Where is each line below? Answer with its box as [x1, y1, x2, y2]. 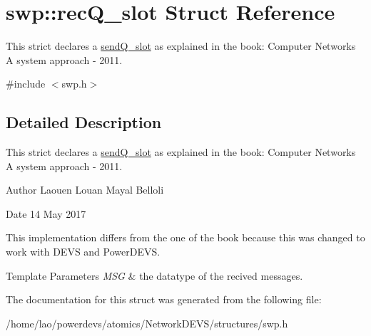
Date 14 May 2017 [6, 206, 86, 221]
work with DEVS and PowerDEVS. [6, 244, 161, 259]
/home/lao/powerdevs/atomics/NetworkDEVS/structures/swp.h [6, 315, 288, 330]
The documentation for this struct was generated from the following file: [6, 292, 322, 307]
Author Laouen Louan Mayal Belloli [6, 182, 164, 197]
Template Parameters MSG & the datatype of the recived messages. [6, 268, 303, 283]
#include [6, 76, 46, 91]
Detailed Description [6, 111, 162, 133]
